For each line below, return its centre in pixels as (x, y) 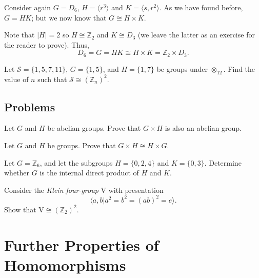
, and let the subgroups (76, 162)
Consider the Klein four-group (51, 190)
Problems (30, 106)
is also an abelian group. (203, 128)
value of (16, 79)
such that (52, 79)
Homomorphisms (65, 264)
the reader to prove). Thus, (47, 44)
